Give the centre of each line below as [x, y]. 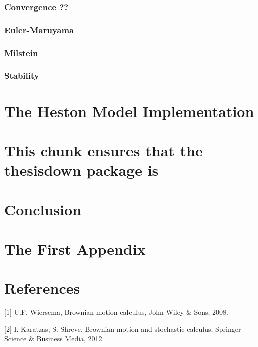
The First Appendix [75, 248]
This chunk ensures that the [103, 150]
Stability [22, 76]
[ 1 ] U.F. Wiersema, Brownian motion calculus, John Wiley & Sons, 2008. [116, 312]
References [42, 288]
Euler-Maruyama [39, 29]
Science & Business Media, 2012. [54, 339]
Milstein [21, 52]
